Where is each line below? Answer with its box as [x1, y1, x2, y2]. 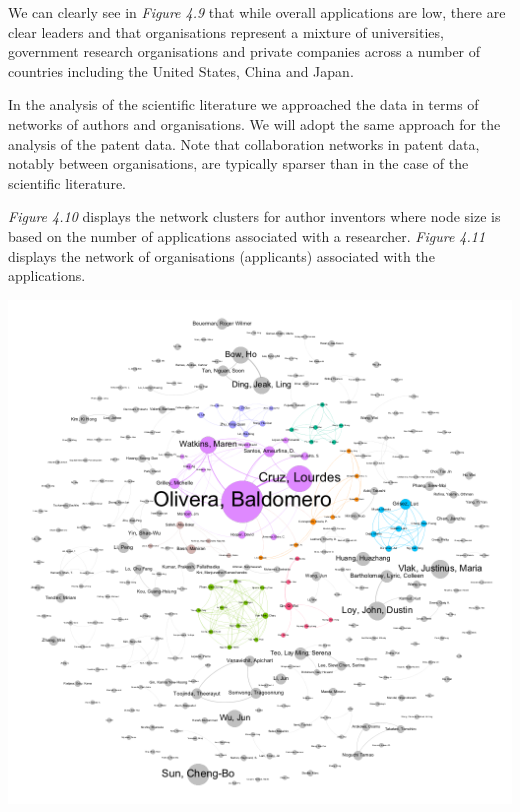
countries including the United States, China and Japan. [8, 60, 354, 81]
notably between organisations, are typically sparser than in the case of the [8, 153, 469, 174]
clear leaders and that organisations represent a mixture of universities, [8, 21, 444, 42]
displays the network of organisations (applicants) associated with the [8, 245, 435, 266]
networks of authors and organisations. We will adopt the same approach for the [8, 113, 501, 134]
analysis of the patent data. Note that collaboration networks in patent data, [8, 133, 480, 154]
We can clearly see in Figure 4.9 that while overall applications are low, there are [8, 2, 506, 22]
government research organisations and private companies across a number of [8, 41, 481, 62]
